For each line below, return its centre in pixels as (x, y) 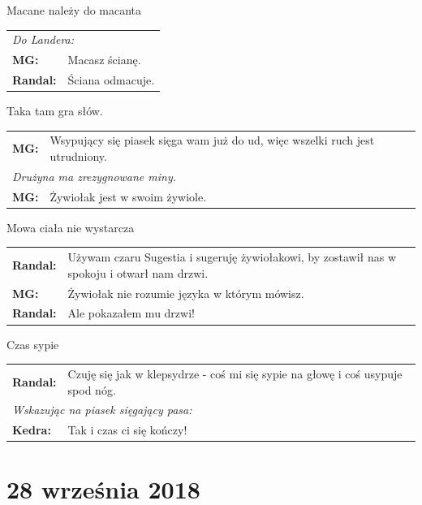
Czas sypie (33, 344)
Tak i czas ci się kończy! (127, 430)
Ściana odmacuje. (111, 80)
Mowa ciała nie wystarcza (71, 227)
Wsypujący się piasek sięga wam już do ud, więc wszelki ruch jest (212, 140)
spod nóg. (92, 389)
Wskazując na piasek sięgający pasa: (102, 410)
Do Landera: (43, 39)
